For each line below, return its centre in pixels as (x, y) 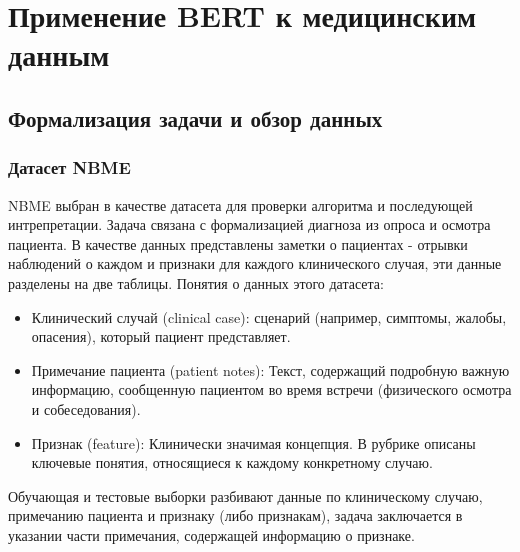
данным (59, 54)
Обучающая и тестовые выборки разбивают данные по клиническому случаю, (245, 495)
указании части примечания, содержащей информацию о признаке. (211, 534)
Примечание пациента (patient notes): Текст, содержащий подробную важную (270, 369)
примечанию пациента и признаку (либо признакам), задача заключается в (235, 515)
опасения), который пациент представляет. (161, 336)
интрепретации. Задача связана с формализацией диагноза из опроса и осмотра (249, 224)
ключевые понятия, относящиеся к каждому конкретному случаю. (232, 462)
